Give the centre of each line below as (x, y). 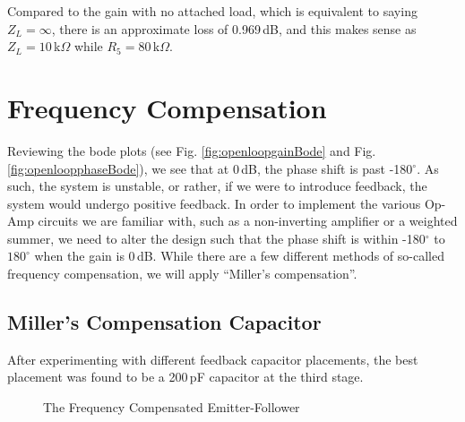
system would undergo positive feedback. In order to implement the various (214, 203)
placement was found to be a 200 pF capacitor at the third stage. (185, 377)
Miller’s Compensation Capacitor (164, 322)
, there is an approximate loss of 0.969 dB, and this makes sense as (234, 28)
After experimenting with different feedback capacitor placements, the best (213, 359)
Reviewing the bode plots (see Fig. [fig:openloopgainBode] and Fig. (192, 150)
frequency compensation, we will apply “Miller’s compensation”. (182, 274)
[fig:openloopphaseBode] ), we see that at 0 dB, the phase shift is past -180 (210, 168)
